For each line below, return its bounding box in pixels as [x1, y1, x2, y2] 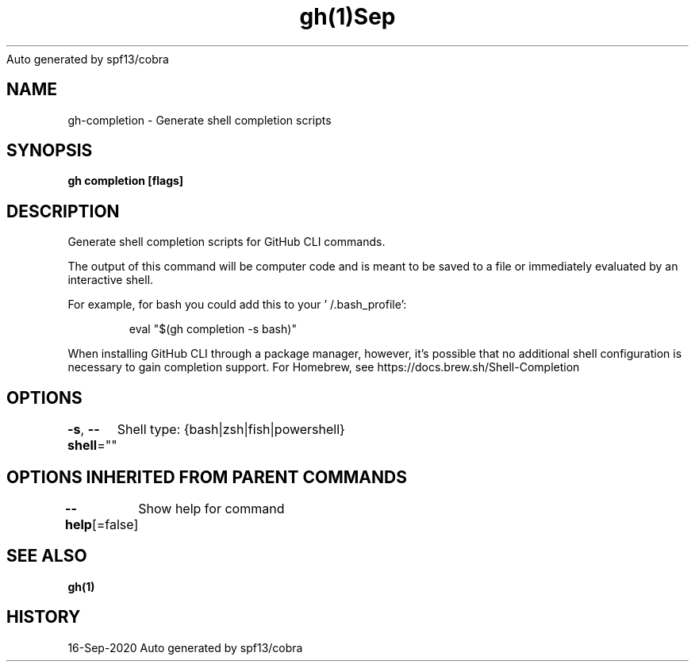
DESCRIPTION [6, 201, 120, 221]
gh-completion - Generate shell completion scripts [67, 113, 332, 127]
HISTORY [6, 607, 81, 628]
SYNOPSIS [6, 140, 93, 161]
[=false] [91, 516, 139, 532]
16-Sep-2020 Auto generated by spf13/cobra [67, 640, 303, 655]
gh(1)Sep [299, 3, 396, 30]
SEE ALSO [6, 546, 87, 566]
